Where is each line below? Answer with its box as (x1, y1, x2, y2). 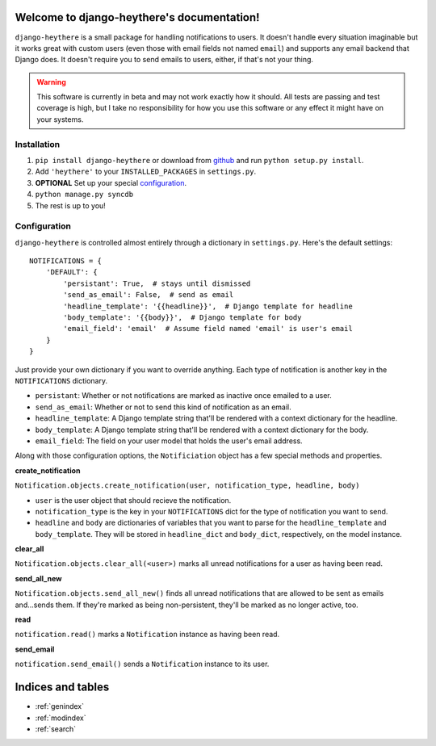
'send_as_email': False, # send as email (63, 291, 234, 300)
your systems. (36, 114, 84, 124)
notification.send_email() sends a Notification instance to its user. (15, 659, 270, 669)
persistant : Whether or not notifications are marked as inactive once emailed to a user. (35, 391, 333, 400)
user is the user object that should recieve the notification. (35, 495, 232, 505)
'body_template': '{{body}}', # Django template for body (63, 313, 302, 322)
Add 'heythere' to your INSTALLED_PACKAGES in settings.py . (35, 166, 257, 177)
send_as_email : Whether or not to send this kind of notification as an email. (35, 402, 291, 412)
